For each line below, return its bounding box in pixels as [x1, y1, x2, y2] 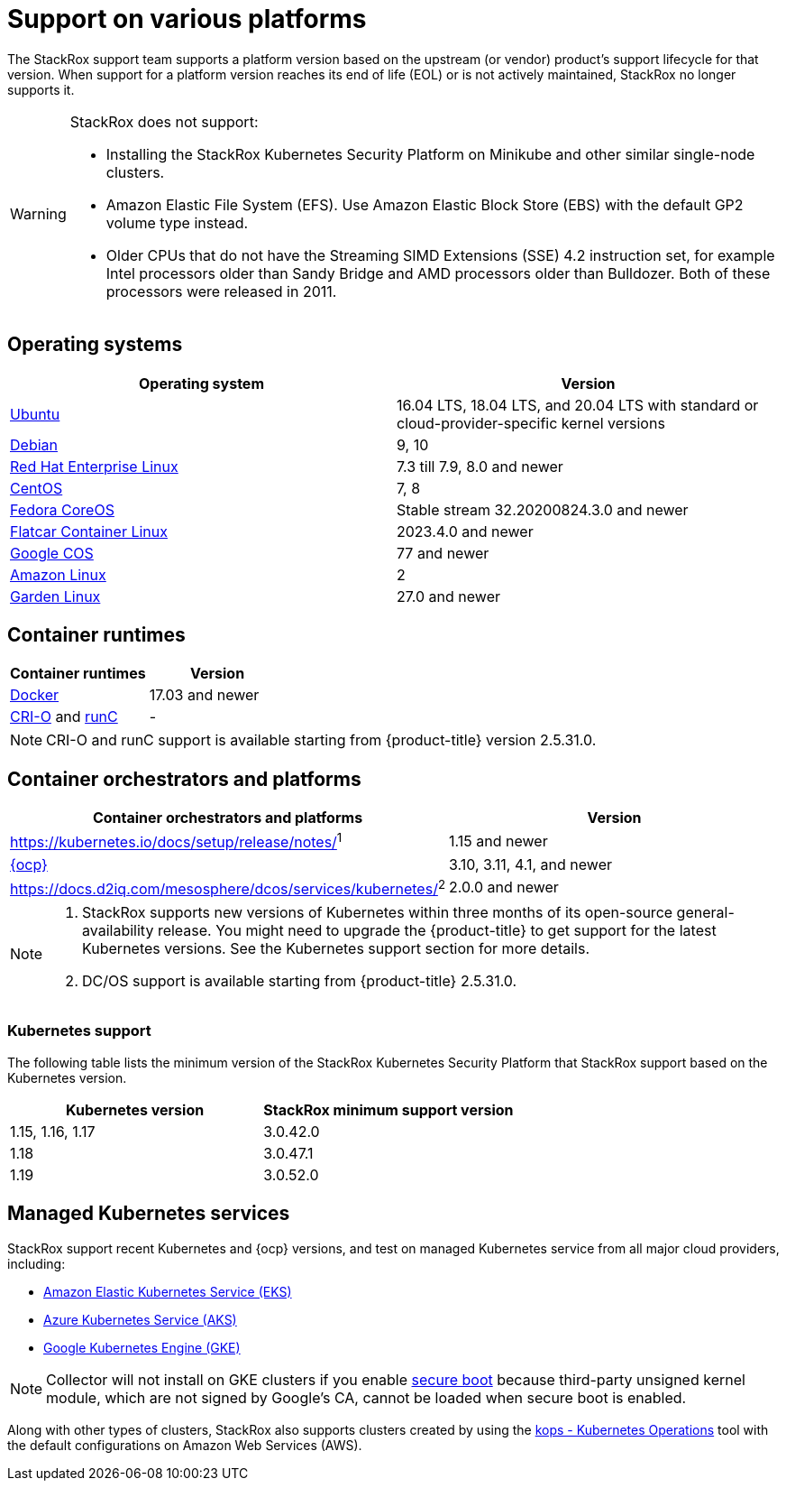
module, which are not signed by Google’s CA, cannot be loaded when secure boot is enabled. [46, 1388, 687, 1407]
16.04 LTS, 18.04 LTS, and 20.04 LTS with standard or [397, 395, 759, 414]
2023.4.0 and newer [397, 522, 534, 541]
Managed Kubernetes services [7, 1202, 290, 1225]
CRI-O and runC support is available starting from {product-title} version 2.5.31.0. [46, 731, 597, 750]
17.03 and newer [149, 686, 260, 705]
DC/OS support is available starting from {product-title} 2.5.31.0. [82, 971, 517, 990]
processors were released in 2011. [105, 282, 337, 300]
